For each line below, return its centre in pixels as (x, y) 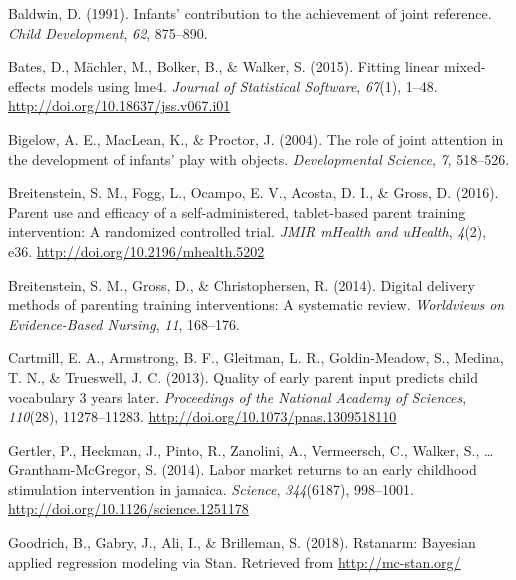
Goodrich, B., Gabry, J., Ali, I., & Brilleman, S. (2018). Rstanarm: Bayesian (242, 542)
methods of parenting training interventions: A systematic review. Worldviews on (256, 304)
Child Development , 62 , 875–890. (108, 32)
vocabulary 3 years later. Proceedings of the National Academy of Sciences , (237, 396)
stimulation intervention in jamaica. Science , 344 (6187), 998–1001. (211, 488)
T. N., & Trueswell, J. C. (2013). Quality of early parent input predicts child (243, 376)
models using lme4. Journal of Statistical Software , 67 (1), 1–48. (244, 85)
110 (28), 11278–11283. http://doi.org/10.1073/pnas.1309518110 (202, 416)
